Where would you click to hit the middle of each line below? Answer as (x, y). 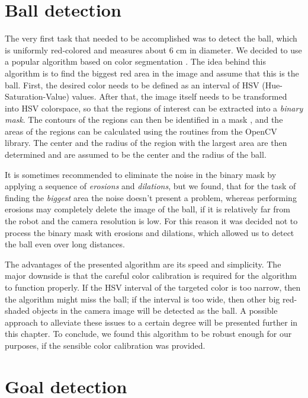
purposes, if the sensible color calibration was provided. (105, 345)
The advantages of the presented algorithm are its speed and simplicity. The (143, 264)
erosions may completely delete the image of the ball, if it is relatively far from (147, 209)
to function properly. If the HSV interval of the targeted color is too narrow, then (153, 287)
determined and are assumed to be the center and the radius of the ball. (136, 155)
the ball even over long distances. (65, 244)
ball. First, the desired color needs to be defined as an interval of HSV (132, 85)
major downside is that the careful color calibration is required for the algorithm (151, 276)
